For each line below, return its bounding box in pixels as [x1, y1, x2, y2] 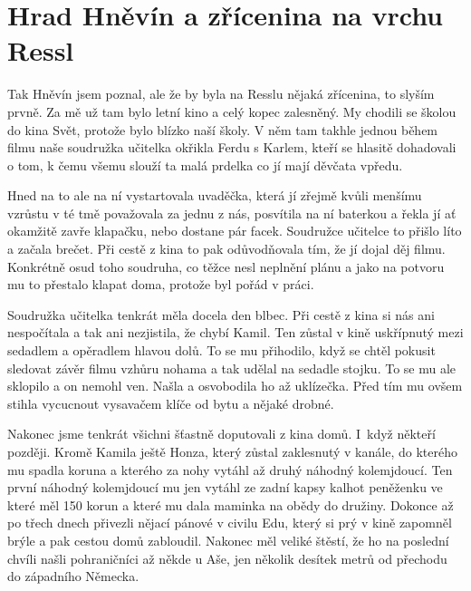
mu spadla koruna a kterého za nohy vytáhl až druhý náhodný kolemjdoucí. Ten [7, 460, 453, 479]
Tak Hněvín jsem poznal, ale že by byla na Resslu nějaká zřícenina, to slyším [7, 84, 435, 103]
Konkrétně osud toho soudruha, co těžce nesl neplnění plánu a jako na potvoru [7, 257, 445, 276]
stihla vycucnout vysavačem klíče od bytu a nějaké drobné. [7, 393, 334, 412]
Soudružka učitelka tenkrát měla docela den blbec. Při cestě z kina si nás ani [7, 305, 435, 324]
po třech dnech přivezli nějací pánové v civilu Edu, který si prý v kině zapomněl [7, 513, 452, 532]
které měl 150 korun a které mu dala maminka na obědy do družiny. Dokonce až [7, 495, 454, 514]
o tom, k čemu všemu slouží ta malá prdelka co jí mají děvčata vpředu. [7, 155, 403, 174]
